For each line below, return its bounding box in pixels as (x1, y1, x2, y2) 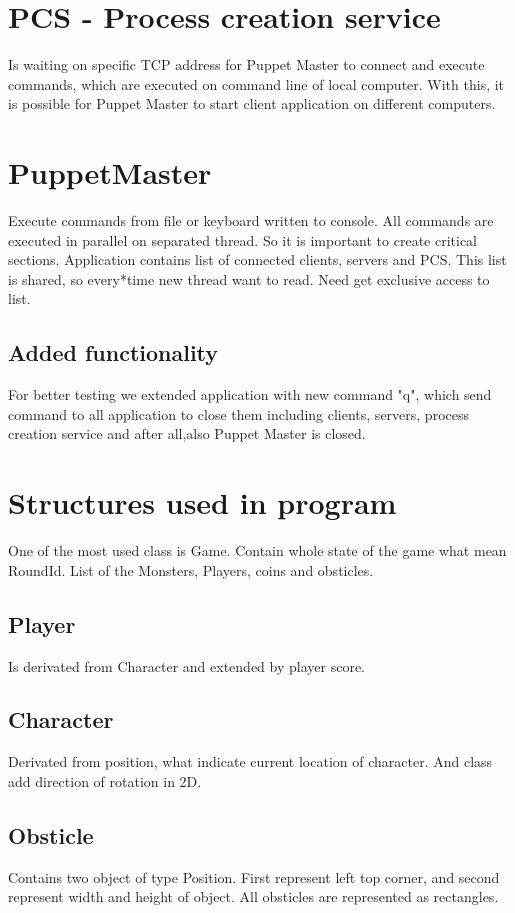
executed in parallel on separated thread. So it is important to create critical (8, 229, 477, 250)
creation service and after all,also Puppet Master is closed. (8, 423, 366, 444)
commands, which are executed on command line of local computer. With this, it (8, 73, 505, 94)
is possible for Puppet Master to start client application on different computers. (8, 93, 496, 114)
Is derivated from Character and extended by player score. (8, 655, 365, 676)
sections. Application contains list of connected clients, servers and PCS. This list (8, 249, 507, 270)
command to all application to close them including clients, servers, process (8, 403, 469, 424)
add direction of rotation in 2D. (8, 770, 202, 791)
